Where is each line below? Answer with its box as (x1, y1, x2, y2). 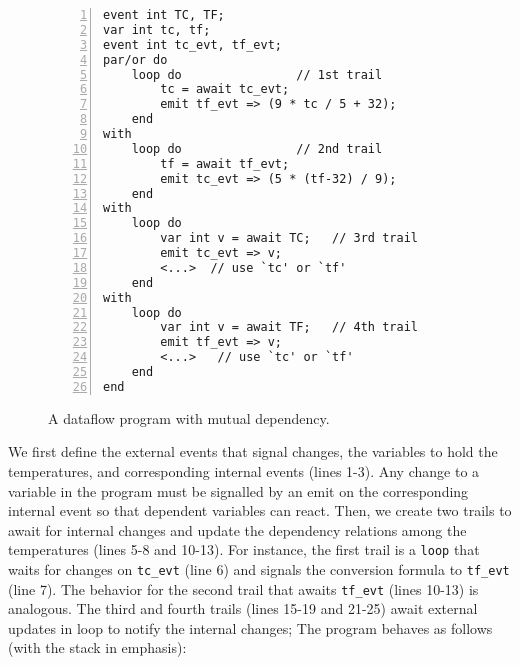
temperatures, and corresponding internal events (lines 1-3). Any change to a (8, 460, 480, 481)
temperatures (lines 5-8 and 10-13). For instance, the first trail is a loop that (8, 539, 480, 560)
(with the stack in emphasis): (8, 637, 187, 658)
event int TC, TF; (103, 8, 225, 22)
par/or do (103, 52, 168, 67)
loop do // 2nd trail (131, 141, 383, 156)
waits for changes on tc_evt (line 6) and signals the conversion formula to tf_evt (8, 558, 510, 579)
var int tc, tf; (103, 22, 211, 37)
